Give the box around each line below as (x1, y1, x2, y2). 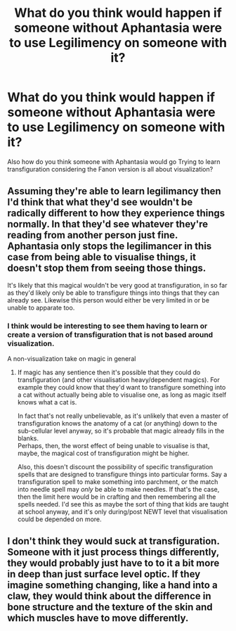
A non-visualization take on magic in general (7, 355, 136, 363)
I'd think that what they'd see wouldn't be (7, 196, 193, 208)
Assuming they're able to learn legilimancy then (7, 185, 221, 198)
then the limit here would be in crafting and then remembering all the (17, 492, 216, 501)
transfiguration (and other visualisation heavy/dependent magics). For (17, 376, 220, 384)
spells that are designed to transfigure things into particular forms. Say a (17, 470, 228, 479)
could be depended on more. (17, 515, 102, 523)
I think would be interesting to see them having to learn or (7, 321, 208, 331)
